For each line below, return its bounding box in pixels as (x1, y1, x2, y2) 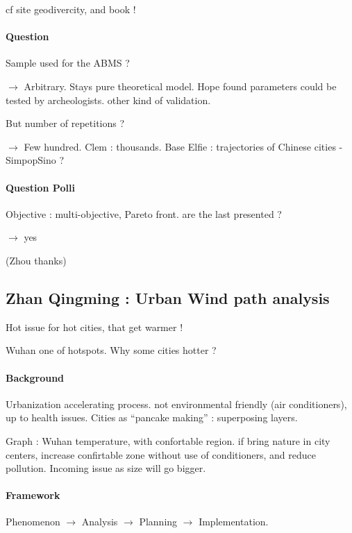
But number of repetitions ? (6, 116, 125, 130)
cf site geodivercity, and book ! (6, 2, 136, 16)
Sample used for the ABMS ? (6, 56, 130, 70)
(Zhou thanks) (6, 253, 67, 267)
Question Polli (6, 180, 75, 194)
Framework (6, 488, 60, 502)
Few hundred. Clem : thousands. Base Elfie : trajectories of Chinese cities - (24, 139, 343, 153)
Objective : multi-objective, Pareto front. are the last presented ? (6, 206, 282, 221)
